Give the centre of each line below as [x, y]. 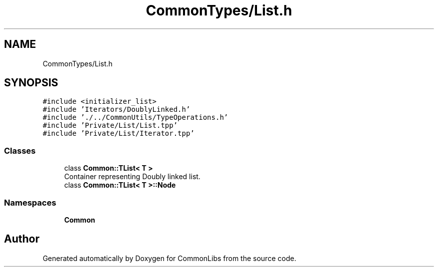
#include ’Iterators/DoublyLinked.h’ [116, 110]
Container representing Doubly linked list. [132, 177]
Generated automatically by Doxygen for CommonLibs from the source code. [169, 258]
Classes [20, 150]
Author [22, 239]
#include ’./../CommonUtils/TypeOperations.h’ [135, 118]
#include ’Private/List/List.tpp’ [110, 126]
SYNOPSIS [31, 83]
